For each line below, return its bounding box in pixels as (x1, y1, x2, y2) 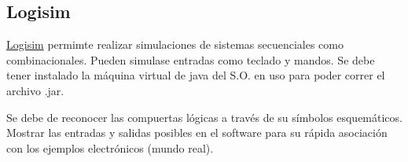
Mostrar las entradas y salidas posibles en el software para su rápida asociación (6, 124, 388, 141)
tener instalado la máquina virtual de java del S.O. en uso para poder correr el (6, 67, 385, 83)
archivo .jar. (6, 82, 64, 98)
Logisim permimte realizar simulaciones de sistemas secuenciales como (6, 36, 344, 53)
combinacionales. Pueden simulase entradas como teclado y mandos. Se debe (6, 51, 375, 68)
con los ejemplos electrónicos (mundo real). (6, 139, 214, 156)
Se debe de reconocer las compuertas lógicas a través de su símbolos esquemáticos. (6, 109, 402, 125)
